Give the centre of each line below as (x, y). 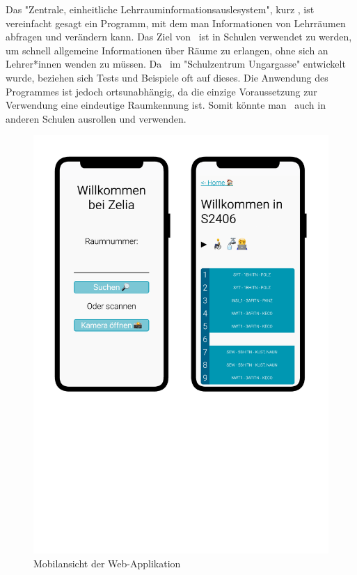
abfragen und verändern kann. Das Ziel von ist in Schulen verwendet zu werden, (179, 37)
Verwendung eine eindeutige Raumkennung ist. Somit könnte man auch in (166, 105)
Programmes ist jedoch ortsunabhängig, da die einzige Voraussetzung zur (161, 91)
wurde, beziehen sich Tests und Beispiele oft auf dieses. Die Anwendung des (167, 77)
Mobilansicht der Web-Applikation (107, 563)
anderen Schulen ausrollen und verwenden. (96, 118)
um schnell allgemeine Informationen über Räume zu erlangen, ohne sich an (167, 50)
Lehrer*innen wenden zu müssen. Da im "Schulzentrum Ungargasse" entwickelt (176, 64)
